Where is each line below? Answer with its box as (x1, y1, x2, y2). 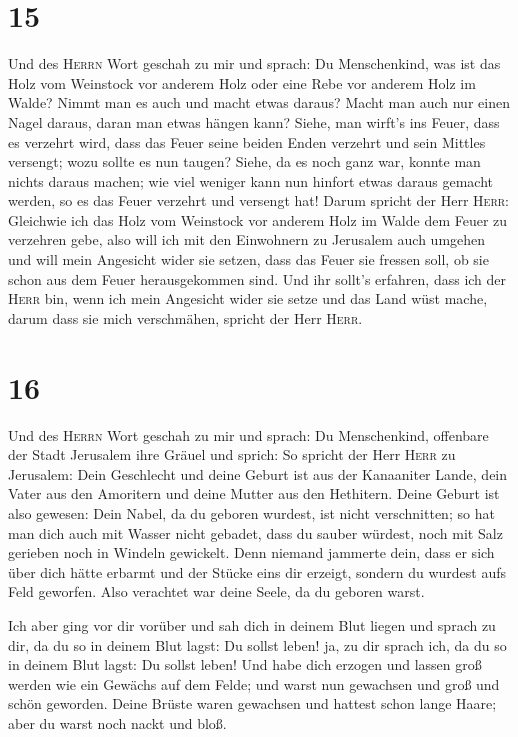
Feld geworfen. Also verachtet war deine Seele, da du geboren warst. (8, 581, 425, 602)
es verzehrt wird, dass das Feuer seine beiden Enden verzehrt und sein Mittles (8, 131, 486, 152)
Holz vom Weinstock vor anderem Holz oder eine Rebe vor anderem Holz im (8, 72, 476, 93)
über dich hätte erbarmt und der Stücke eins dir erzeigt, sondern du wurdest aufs (8, 561, 507, 582)
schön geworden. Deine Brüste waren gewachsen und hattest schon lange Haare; (8, 693, 497, 714)
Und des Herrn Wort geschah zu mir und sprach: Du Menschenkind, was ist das (8, 53, 501, 74)
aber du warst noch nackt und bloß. (8, 712, 227, 733)
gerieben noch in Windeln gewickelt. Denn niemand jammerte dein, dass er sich (8, 542, 495, 563)
